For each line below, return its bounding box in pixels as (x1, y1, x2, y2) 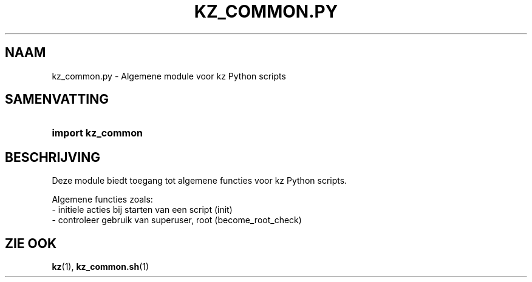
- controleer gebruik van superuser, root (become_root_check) (52, 215, 302, 226)
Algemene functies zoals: (52, 194, 153, 205)
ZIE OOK (5, 235, 57, 251)
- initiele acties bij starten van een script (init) (52, 204, 233, 215)
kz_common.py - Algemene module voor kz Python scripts (52, 70, 286, 81)
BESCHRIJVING (5, 149, 100, 165)
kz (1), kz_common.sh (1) (52, 261, 149, 272)
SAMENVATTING (5, 92, 109, 107)
